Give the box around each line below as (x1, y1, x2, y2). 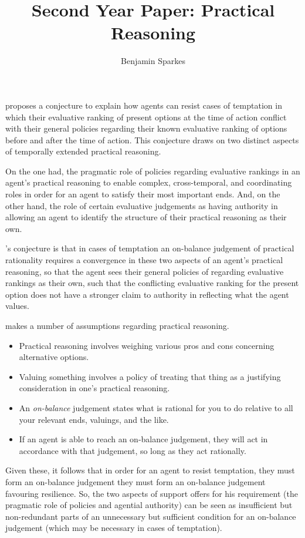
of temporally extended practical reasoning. (5, 145, 161, 157)
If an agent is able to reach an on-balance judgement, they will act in (19, 433, 268, 445)
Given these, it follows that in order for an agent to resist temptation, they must (5, 464, 295, 476)
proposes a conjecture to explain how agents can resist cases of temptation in (5, 99, 282, 111)
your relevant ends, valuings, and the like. (19, 413, 169, 425)
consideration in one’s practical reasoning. (19, 382, 170, 394)
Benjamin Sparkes (121, 55, 185, 67)
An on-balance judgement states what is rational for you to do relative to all (19, 401, 293, 413)
